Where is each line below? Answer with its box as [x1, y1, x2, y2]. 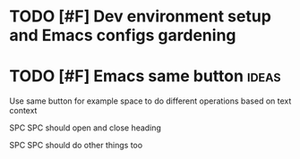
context [9, 105, 38, 116]
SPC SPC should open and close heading [9, 122, 161, 133]
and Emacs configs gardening [9, 25, 236, 46]
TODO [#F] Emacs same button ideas [9, 66, 281, 87]
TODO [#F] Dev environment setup [9, 6, 271, 27]
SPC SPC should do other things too [9, 140, 143, 151]
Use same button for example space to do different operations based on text [9, 96, 292, 106]
